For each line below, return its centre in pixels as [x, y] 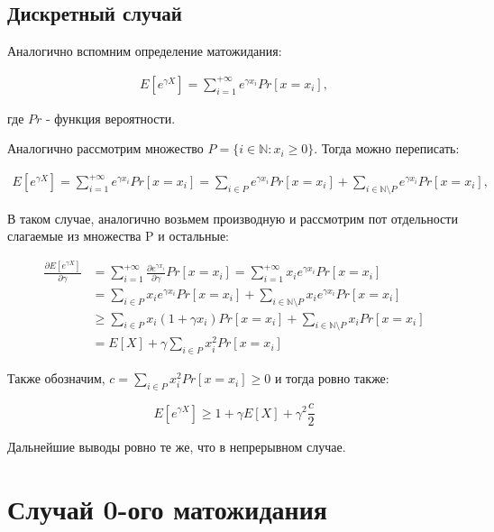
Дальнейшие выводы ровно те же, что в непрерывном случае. [177, 447]
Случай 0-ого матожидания [168, 508]
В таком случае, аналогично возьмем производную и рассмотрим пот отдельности [233, 218]
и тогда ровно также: [332, 378]
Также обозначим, [56, 378]
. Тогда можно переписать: [387, 148]
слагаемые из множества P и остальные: [119, 236]
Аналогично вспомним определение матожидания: [145, 51]
